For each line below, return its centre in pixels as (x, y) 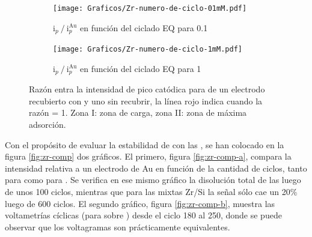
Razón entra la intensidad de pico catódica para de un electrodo (147, 89)
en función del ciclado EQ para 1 (140, 68)
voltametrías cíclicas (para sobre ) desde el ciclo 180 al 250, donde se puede (143, 215)
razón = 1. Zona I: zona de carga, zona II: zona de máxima (138, 112)
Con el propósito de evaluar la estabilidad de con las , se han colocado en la (145, 144)
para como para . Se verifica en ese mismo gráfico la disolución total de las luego (153, 180)
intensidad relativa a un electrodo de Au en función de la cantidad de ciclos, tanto (156, 168)
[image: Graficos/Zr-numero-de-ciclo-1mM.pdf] (148, 49)
